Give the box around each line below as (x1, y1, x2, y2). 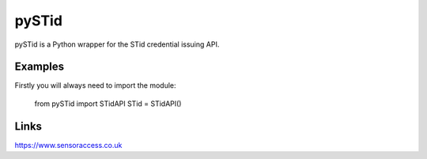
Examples (14, 60, 65, 74)
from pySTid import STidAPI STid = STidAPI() (34, 99, 182, 108)
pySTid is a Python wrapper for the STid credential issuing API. (14, 40, 220, 49)
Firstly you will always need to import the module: (14, 81, 177, 90)
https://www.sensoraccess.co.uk (14, 140, 123, 150)
